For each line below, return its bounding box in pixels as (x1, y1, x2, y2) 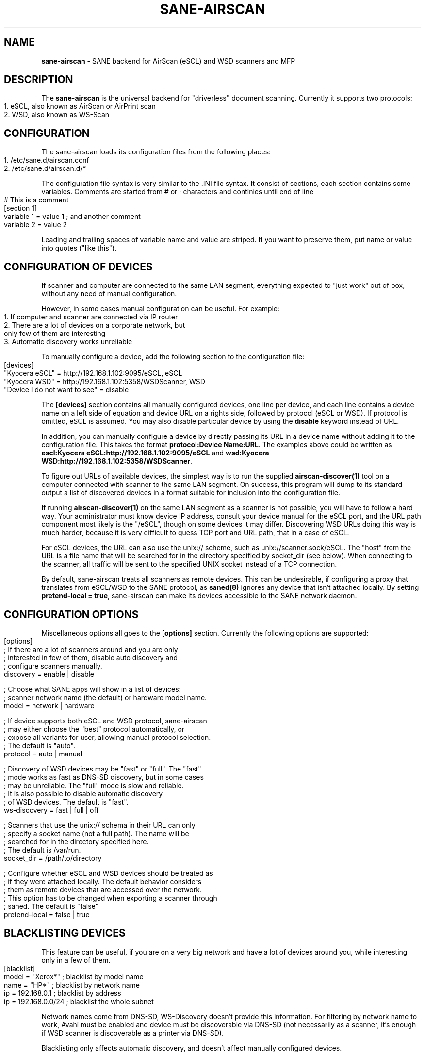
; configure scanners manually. (4, 661, 102, 670)
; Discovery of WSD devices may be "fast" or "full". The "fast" (4, 764, 201, 773)
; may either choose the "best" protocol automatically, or (4, 724, 185, 733)
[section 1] (4, 204, 37, 213)
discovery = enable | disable (4, 670, 95, 678)
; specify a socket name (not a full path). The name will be (4, 829, 189, 838)
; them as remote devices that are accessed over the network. (4, 885, 202, 894)
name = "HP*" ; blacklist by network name (4, 980, 140, 989)
